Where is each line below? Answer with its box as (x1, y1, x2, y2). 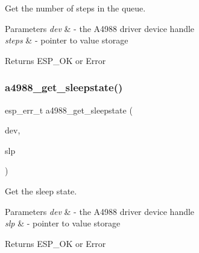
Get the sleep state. (5, 184, 77, 197)
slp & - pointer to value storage (5, 217, 121, 229)
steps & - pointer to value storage (5, 34, 128, 46)
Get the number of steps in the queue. (5, 2, 146, 14)
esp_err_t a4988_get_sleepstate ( (5, 103, 133, 116)
